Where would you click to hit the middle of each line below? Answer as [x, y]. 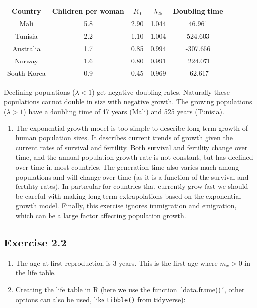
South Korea [26, 73]
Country [26, 11]
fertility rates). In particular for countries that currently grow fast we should [132, 186]
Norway [26, 60]
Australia [26, 48]
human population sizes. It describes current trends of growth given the [124, 138]
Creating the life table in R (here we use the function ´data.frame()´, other [130, 289]
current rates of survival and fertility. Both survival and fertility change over [131, 147]
